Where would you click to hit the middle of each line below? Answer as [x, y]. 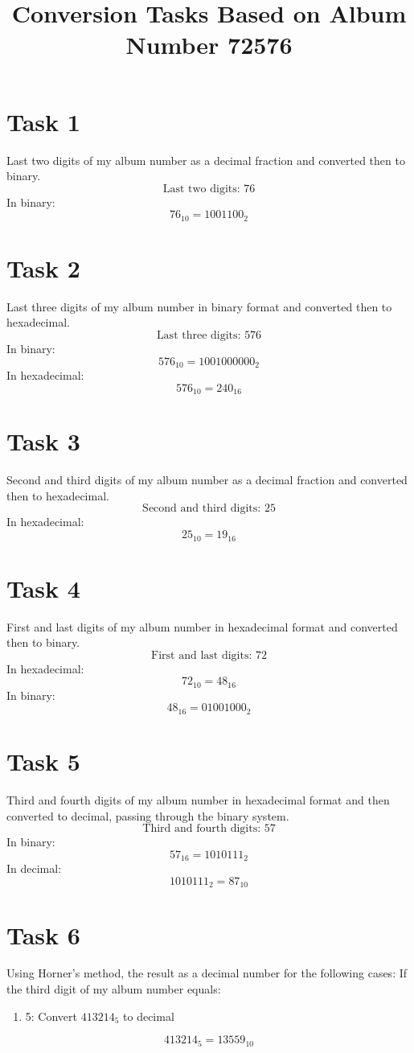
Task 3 [43, 441]
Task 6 [43, 934]
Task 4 [43, 588]
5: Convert [51, 1016]
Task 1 [43, 121]
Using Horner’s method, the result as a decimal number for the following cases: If [207, 973]
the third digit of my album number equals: [114, 989]
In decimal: [34, 868]
